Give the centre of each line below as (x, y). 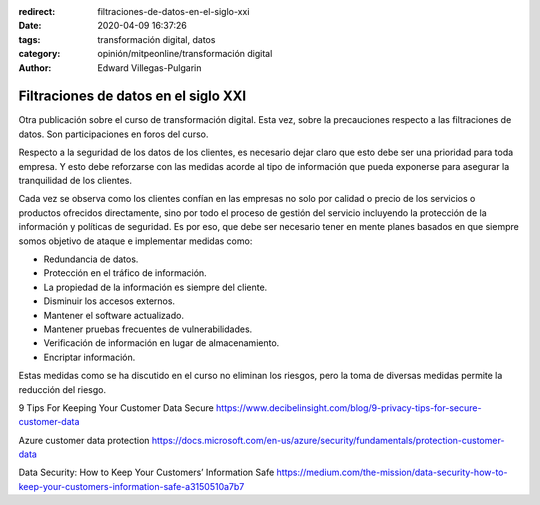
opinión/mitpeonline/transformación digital (185, 54)
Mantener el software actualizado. (114, 315)
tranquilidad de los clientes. (75, 181)
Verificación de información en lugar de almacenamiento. (161, 343)
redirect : (37, 11)
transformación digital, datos (156, 39)
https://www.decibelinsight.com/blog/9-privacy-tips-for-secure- (348, 407)
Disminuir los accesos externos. (109, 301)
